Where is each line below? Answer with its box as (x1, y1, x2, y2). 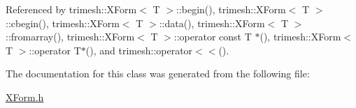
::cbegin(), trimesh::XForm (6, 15, 120, 30)
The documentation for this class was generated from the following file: (6, 66, 310, 81)
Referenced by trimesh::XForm (6, 2, 137, 16)
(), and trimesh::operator (85, 43, 193, 57)
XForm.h (6, 89, 44, 104)
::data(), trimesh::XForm (159, 15, 265, 30)
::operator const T (173, 29, 252, 44)
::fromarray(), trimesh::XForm (6, 29, 135, 44)
